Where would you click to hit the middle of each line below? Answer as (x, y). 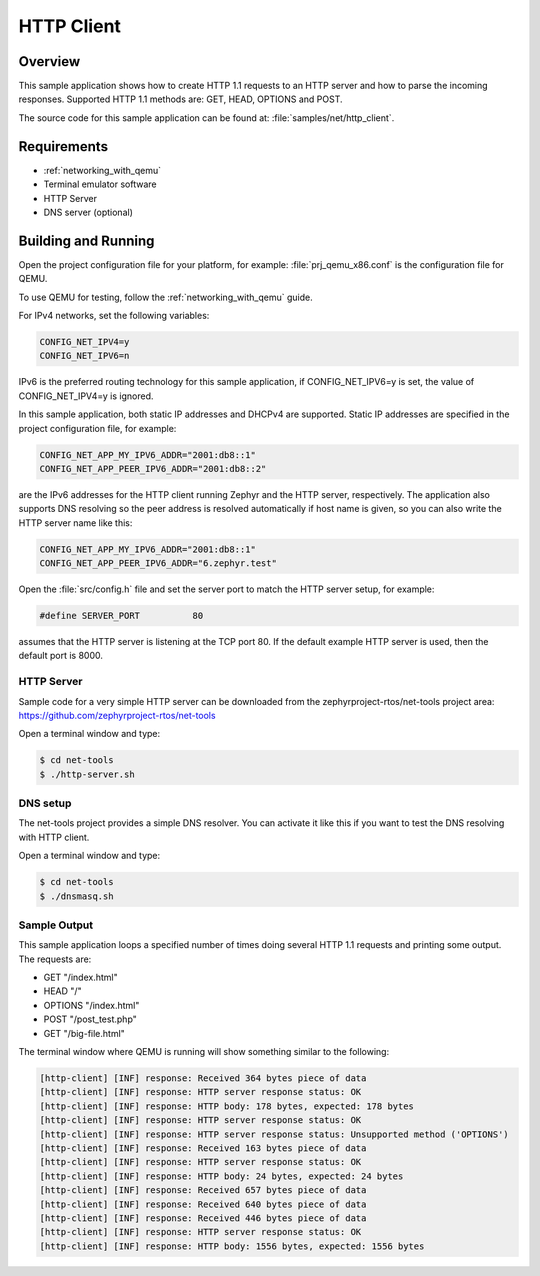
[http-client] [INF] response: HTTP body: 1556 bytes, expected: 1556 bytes (232, 1246)
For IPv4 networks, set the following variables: (114, 315)
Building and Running (86, 240)
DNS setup (45, 803)
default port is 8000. (61, 656)
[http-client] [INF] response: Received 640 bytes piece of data (203, 1204)
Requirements (63, 146)
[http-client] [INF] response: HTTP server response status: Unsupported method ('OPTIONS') (274, 1134)
